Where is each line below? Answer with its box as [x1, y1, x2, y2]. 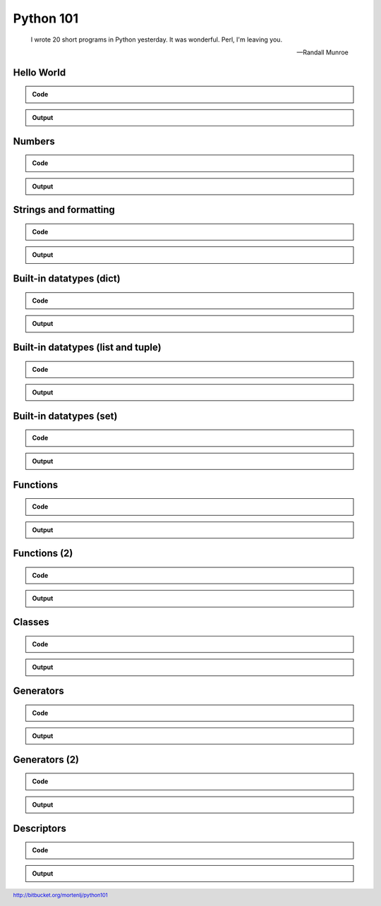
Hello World [13, 66, 66, 78]
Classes [13, 616, 49, 628]
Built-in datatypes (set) [13, 410, 118, 422]
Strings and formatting [13, 204, 116, 216]
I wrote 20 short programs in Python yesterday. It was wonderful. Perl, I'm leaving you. [30, 35, 282, 44]
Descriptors [13, 822, 67, 834]
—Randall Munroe [296, 48, 349, 56]
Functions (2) [13, 548, 73, 560]
